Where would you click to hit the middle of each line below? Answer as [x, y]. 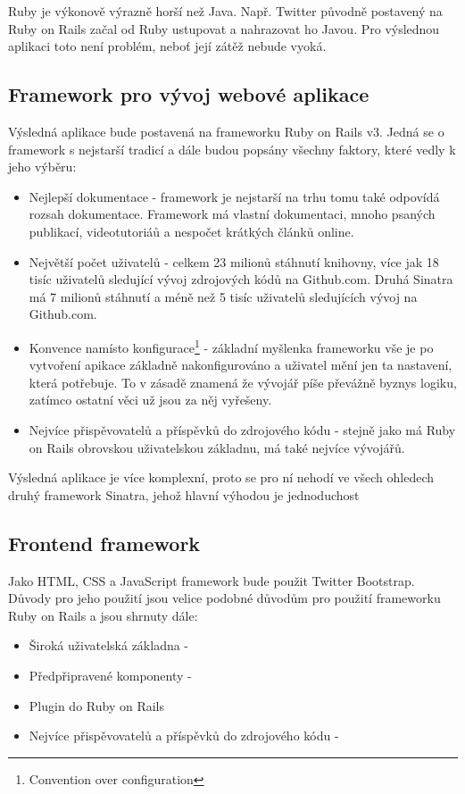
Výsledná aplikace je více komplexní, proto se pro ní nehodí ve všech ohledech [221, 477]
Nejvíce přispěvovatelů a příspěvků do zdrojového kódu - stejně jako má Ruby [242, 429]
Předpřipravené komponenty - [110, 675]
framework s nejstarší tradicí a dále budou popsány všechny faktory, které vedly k [232, 149]
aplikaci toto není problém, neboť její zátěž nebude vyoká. [167, 46]
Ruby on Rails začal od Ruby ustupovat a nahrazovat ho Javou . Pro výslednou [224, 28]
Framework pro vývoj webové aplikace [189, 94]
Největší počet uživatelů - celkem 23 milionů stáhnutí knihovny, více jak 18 [234, 261]
